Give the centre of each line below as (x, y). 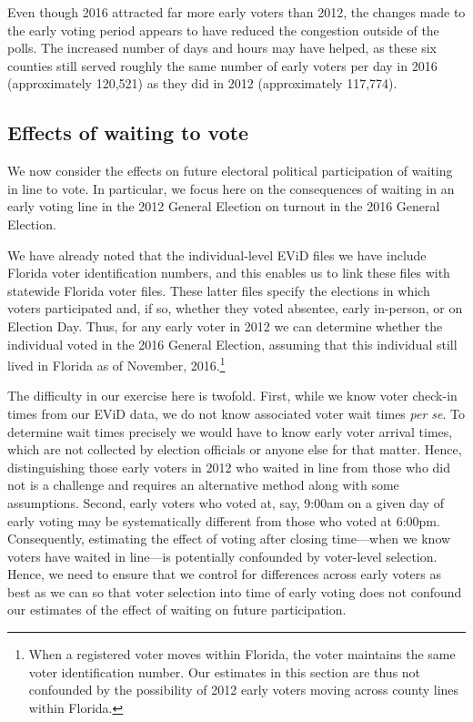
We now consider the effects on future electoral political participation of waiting (230, 171)
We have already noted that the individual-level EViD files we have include (217, 254)
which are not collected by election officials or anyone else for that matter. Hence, (235, 449)
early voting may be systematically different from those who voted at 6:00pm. (224, 520)
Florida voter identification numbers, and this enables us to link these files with (229, 273)
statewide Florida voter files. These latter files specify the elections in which (219, 290)
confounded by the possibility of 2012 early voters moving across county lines (244, 690)
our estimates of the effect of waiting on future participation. (177, 610)
